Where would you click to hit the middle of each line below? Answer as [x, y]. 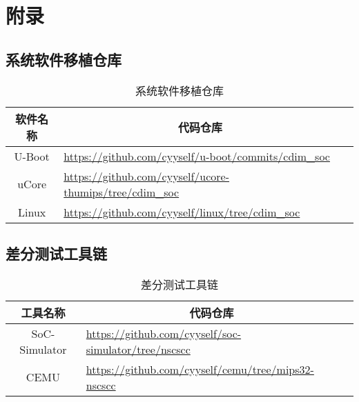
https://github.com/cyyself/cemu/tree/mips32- [200, 369]
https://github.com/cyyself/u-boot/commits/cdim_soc [197, 156]
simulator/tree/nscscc [138, 349]
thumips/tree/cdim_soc [122, 192]
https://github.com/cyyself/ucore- [147, 176]
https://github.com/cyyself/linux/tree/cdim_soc [182, 212]
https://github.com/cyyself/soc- [164, 333]
